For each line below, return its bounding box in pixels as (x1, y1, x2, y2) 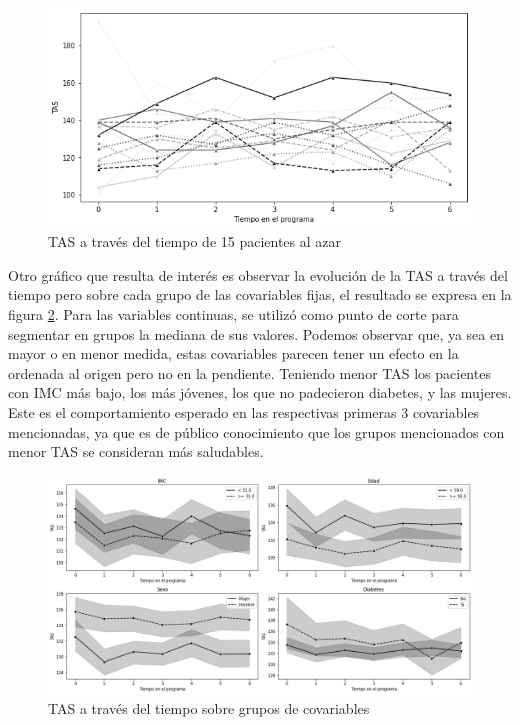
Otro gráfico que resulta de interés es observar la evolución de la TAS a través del (8, 264, 508, 285)
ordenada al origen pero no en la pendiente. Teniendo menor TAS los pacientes (8, 362, 491, 383)
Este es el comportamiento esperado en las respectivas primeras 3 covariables (8, 401, 480, 422)
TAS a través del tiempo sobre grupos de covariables (48, 697, 370, 718)
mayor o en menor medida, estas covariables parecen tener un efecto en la (8, 343, 459, 364)
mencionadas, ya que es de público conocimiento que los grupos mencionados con (8, 421, 505, 442)
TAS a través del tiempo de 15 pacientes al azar (48, 231, 342, 252)
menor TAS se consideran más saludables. (8, 441, 264, 462)
